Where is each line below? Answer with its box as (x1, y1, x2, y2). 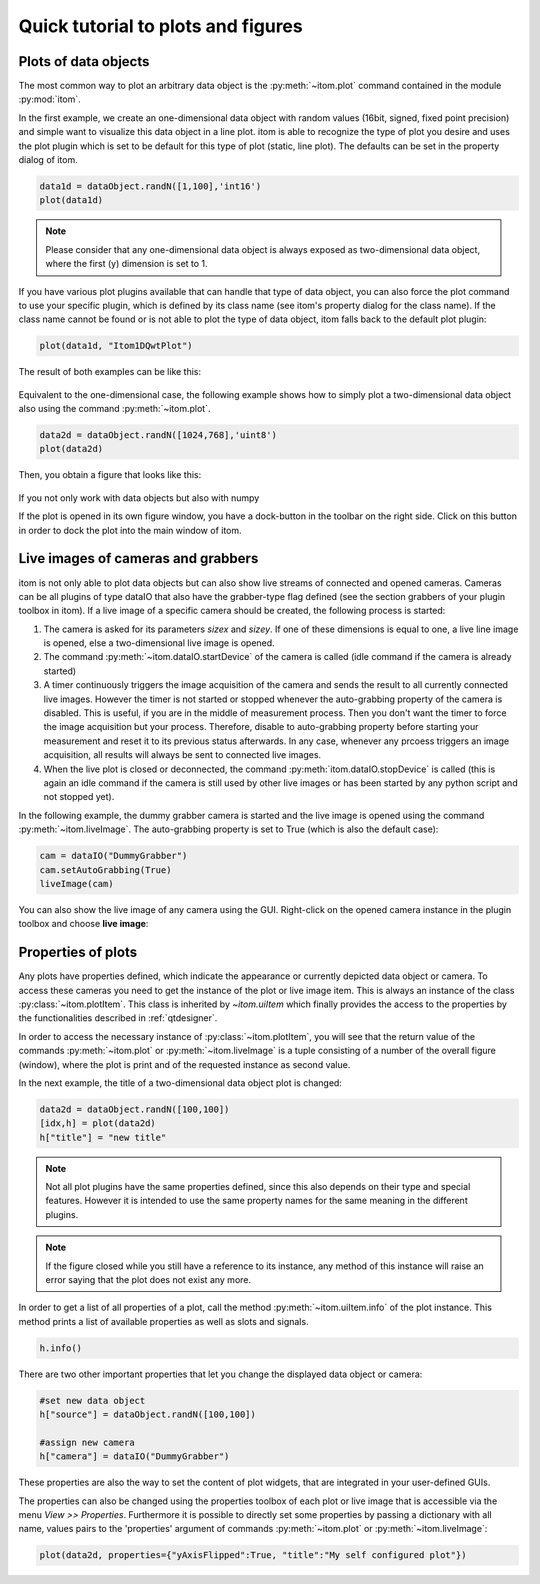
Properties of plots (18, 944, 138, 961)
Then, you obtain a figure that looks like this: (18, 469, 202, 481)
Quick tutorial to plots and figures (18, 15, 304, 37)
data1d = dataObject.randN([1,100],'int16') (39, 181, 262, 192)
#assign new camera (39, 1436, 135, 1448)
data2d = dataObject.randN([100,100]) (39, 1103, 230, 1115)
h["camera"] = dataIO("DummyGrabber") (39, 1451, 230, 1462)
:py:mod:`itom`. (18, 93, 82, 105)
